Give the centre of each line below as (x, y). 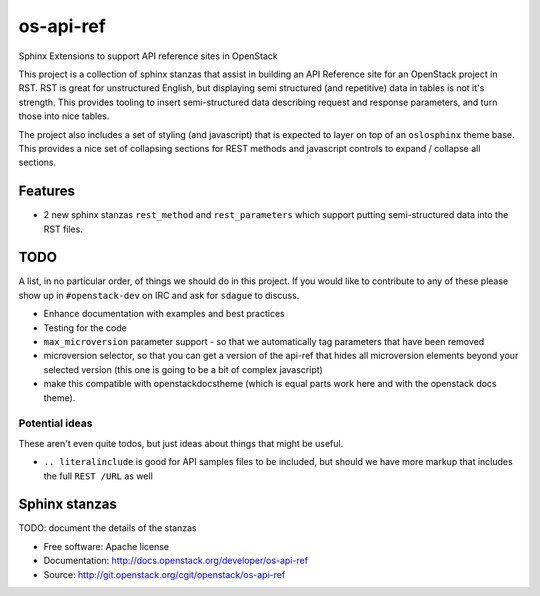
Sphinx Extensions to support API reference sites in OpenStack (148, 56)
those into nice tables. (64, 116)
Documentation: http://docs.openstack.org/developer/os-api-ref (176, 561)
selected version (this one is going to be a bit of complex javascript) (183, 369)
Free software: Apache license (106, 546)
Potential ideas (55, 423)
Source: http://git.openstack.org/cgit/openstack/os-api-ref (164, 574)
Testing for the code (85, 327)
